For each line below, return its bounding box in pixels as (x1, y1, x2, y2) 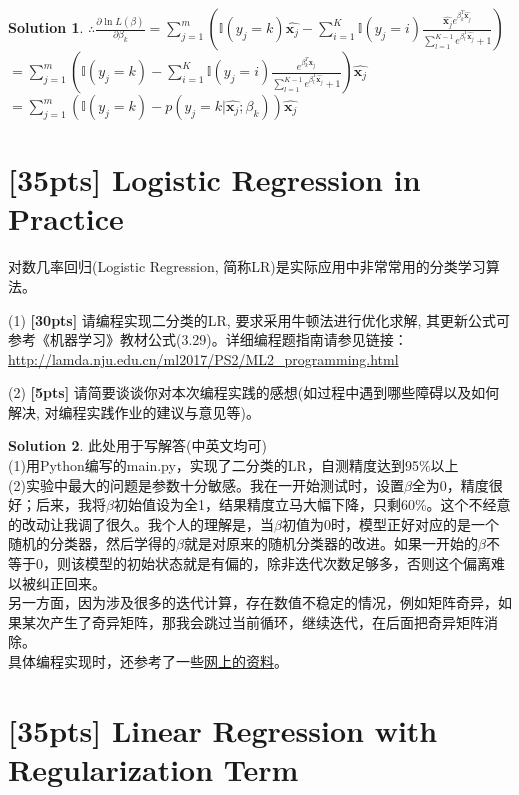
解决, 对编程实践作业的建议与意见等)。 (8, 401, 260, 422)
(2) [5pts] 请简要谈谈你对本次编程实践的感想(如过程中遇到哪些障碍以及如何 (8, 382, 500, 403)
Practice (8, 198, 124, 239)
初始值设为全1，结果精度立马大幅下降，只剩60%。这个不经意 (113, 494, 511, 515)
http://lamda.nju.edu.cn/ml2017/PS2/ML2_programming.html (8, 348, 399, 369)
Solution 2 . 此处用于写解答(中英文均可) (8, 435, 267, 456)
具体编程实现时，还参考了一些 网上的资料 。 (8, 651, 288, 671)
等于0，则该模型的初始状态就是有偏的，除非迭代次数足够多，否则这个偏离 (8, 553, 491, 574)
